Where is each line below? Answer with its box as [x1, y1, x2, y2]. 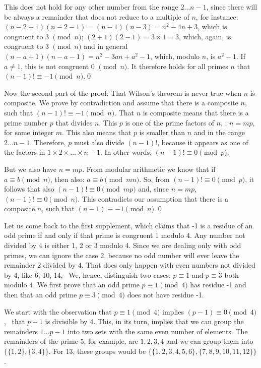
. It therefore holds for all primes [127, 60, 228, 71]
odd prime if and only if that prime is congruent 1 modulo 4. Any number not [4, 230, 245, 240]
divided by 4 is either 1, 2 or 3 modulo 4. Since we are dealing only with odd [4, 240, 241, 251]
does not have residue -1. [127, 289, 204, 300]
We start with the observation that [4, 306, 112, 317]
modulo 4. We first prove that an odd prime [4, 279, 140, 290]
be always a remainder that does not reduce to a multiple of [4, 11, 189, 22]
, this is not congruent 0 [21, 60, 95, 71]
